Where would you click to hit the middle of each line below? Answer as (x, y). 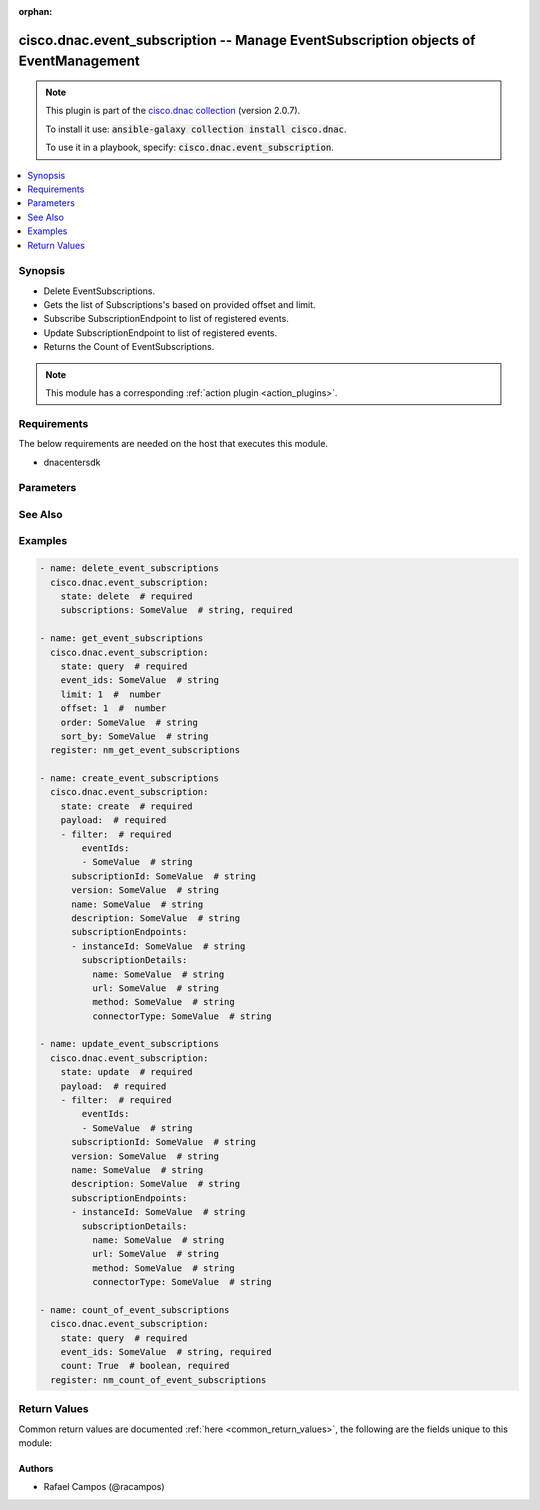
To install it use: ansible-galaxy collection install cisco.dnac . (196, 129)
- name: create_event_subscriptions (129, 778)
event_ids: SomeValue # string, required (166, 1352)
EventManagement (79, 61)
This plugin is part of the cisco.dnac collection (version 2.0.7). (173, 111)
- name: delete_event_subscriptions (129, 568)
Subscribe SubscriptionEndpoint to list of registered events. (166, 319)
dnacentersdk (72, 462)
